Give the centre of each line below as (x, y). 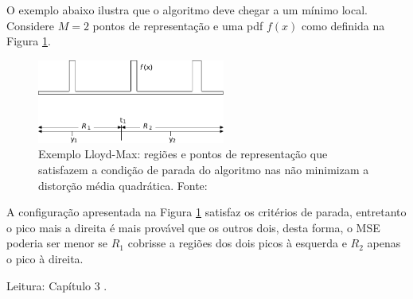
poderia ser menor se (57, 243)
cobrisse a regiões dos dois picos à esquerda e (237, 243)
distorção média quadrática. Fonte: (123, 185)
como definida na (343, 25)
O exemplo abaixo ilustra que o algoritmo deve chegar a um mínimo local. (187, 10)
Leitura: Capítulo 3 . (57, 285)
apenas (384, 243)
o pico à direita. (45, 259)
